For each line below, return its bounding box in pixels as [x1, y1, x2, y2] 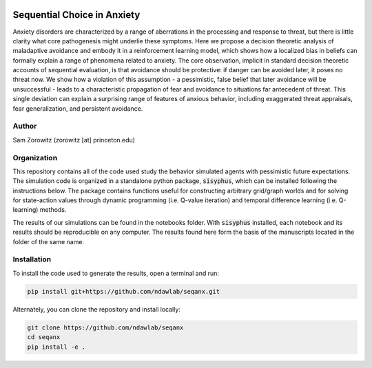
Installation [12, 255, 52, 264]
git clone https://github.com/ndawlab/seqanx [27, 323, 184, 332]
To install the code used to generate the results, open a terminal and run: [12, 269, 220, 277]
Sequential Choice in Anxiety [12, 9, 141, 21]
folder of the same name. [12, 237, 85, 246]
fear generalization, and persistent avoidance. [12, 104, 143, 113]
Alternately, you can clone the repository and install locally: [12, 305, 180, 313]
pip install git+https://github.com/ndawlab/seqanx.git [27, 288, 220, 295]
